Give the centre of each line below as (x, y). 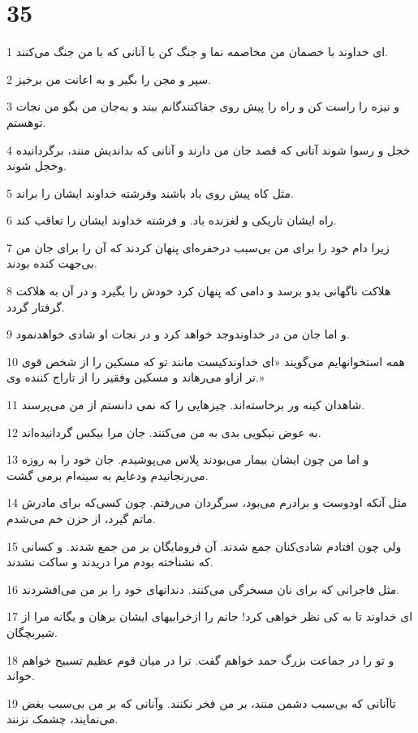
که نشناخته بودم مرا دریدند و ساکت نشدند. (110, 562)
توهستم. (26, 122)
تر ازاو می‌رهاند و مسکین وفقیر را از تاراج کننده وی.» (136, 377)
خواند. (21, 676)
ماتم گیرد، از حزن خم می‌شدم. (81, 518)
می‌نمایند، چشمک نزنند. (62, 719)
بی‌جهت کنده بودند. (52, 263)
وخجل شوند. (37, 166)
